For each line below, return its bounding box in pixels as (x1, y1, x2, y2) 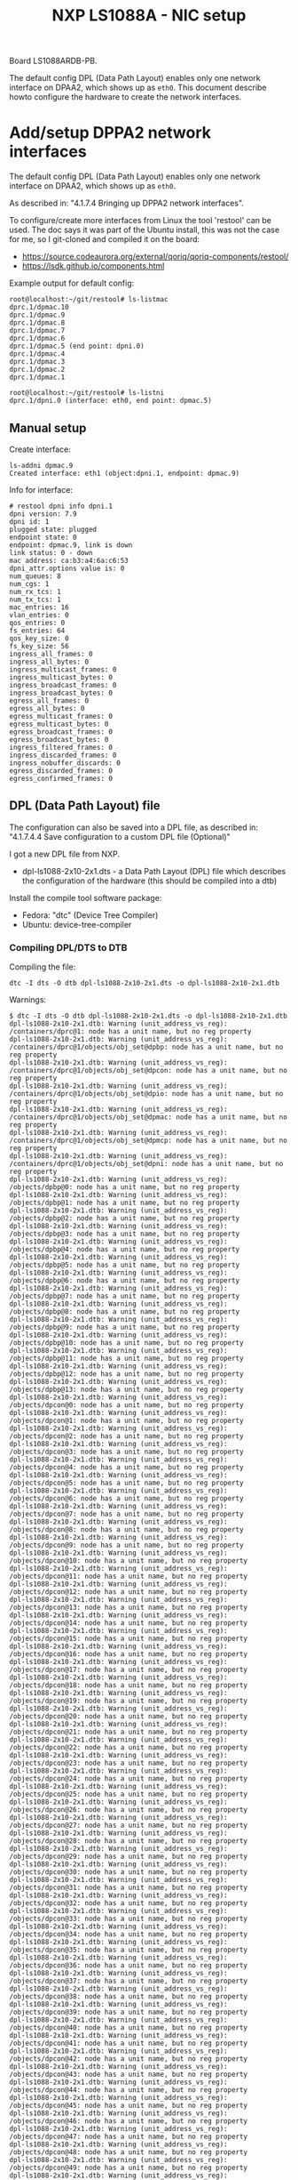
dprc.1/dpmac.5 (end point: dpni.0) (9, 342, 145, 351)
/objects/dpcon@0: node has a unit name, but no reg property (9, 1401, 244, 1410)
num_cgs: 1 (9, 579, 50, 588)
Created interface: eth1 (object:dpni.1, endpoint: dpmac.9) (9, 469, 240, 478)
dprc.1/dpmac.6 (9, 334, 66, 343)
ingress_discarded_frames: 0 (9, 751, 117, 760)
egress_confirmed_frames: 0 (9, 774, 114, 783)
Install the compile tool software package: (9, 892, 162, 903)
